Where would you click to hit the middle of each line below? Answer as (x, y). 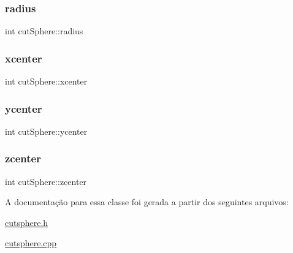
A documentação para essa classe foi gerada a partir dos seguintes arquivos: (147, 202)
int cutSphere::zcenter (46, 181)
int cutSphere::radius (44, 31)
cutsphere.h (27, 222)
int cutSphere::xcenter (46, 81)
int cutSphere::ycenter (46, 131)
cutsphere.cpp (31, 243)
